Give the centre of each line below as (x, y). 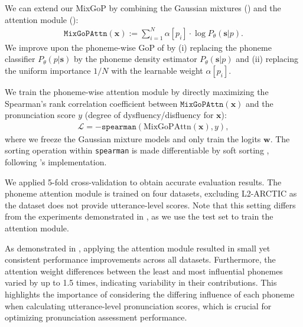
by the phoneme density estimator (136, 59)
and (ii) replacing (267, 59)
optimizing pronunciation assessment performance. (96, 317)
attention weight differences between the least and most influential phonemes (144, 271)
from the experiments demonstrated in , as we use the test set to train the (139, 216)
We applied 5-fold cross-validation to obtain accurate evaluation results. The (143, 182)
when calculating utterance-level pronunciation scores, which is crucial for (138, 305)
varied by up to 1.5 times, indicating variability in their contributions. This (141, 282)
